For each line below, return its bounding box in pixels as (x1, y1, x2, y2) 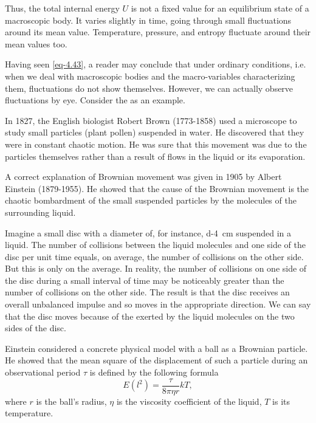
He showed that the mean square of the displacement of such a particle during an (5, 354, 308, 366)
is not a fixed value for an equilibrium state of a (131, 2, 309, 14)
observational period (5, 366, 81, 379)
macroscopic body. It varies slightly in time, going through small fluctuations (5, 13, 292, 26)
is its (272, 394, 290, 407)
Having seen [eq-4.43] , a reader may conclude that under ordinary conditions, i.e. (5, 58, 306, 70)
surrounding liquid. (5, 205, 76, 218)
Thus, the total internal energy (5, 2, 120, 14)
